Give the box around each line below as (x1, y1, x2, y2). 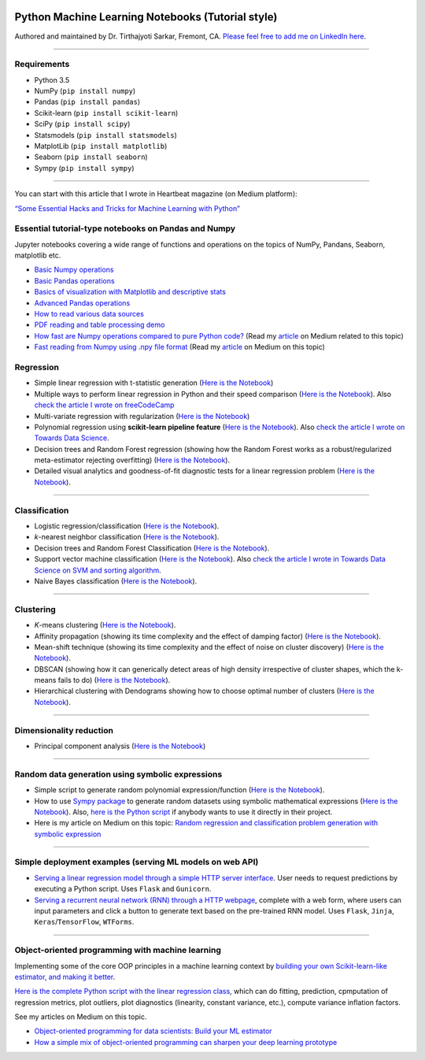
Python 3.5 (34, 75, 70, 84)
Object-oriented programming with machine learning (14, 945, 222, 956)
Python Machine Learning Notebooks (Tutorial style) (14, 10, 278, 24)
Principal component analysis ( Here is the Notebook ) (34, 741, 206, 751)
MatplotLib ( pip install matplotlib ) (34, 142, 168, 150)
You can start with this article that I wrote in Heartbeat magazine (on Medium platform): (14, 189, 298, 198)
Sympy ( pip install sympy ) (34, 163, 135, 172)
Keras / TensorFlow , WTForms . (34, 917, 135, 927)
